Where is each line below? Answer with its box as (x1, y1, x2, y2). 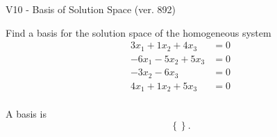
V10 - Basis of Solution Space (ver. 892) (6, 2, 176, 16)
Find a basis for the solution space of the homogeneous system (6, 25, 271, 39)
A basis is (6, 107, 47, 121)
